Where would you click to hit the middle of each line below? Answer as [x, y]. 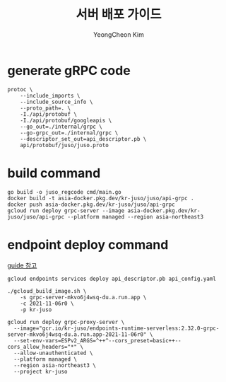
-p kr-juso [36, 309]
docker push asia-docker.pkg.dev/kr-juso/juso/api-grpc [91, 204]
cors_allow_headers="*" [42, 347]
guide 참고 [22, 265]
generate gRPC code [69, 70]
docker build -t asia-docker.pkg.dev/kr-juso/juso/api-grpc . [101, 198]
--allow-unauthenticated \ [53, 353]
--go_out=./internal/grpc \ [61, 127]
